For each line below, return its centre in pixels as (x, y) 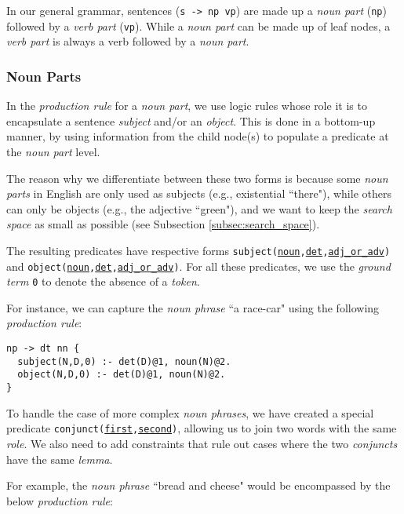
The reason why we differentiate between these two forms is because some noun (197, 178)
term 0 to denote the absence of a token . (103, 281)
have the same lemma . (60, 459)
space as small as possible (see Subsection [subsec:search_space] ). (163, 224)
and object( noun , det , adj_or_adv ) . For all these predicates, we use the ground (198, 266)
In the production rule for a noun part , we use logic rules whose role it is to (187, 106)
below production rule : (60, 500)
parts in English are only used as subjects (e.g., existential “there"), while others (199, 193)
